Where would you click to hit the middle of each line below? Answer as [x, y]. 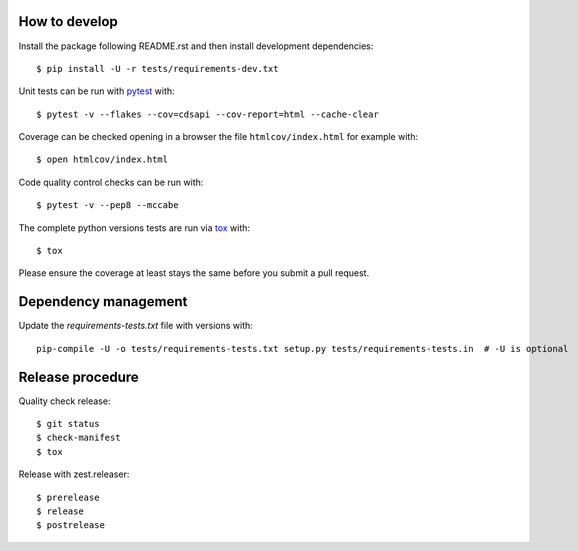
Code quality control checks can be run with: [111, 182]
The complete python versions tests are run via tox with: [134, 227]
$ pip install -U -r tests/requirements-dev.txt [157, 68]
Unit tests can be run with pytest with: [96, 91]
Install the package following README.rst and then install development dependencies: [196, 46]
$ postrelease [70, 525]
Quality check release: [64, 401]
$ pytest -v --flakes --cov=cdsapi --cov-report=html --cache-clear [207, 114]
